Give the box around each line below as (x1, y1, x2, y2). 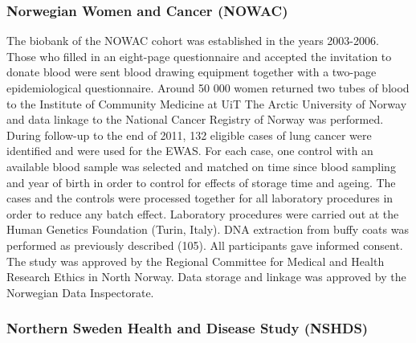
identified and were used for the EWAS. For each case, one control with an (6, 142, 373, 159)
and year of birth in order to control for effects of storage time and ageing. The (6, 174, 396, 190)
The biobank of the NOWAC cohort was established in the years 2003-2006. (6, 32, 379, 49)
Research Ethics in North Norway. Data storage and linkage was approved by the (6, 268, 406, 285)
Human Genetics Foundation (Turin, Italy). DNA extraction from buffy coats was (6, 221, 409, 238)
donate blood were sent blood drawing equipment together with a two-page (6, 63, 377, 80)
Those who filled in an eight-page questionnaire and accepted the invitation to (6, 47, 392, 64)
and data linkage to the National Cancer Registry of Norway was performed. (6, 111, 384, 128)
